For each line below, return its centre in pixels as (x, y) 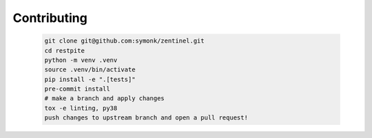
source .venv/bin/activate (90, 70)
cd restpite (65, 50)
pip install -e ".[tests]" (90, 79)
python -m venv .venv (81, 60)
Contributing (50, 18)
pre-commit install (77, 89)
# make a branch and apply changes (104, 99)
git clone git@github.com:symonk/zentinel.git (124, 41)
